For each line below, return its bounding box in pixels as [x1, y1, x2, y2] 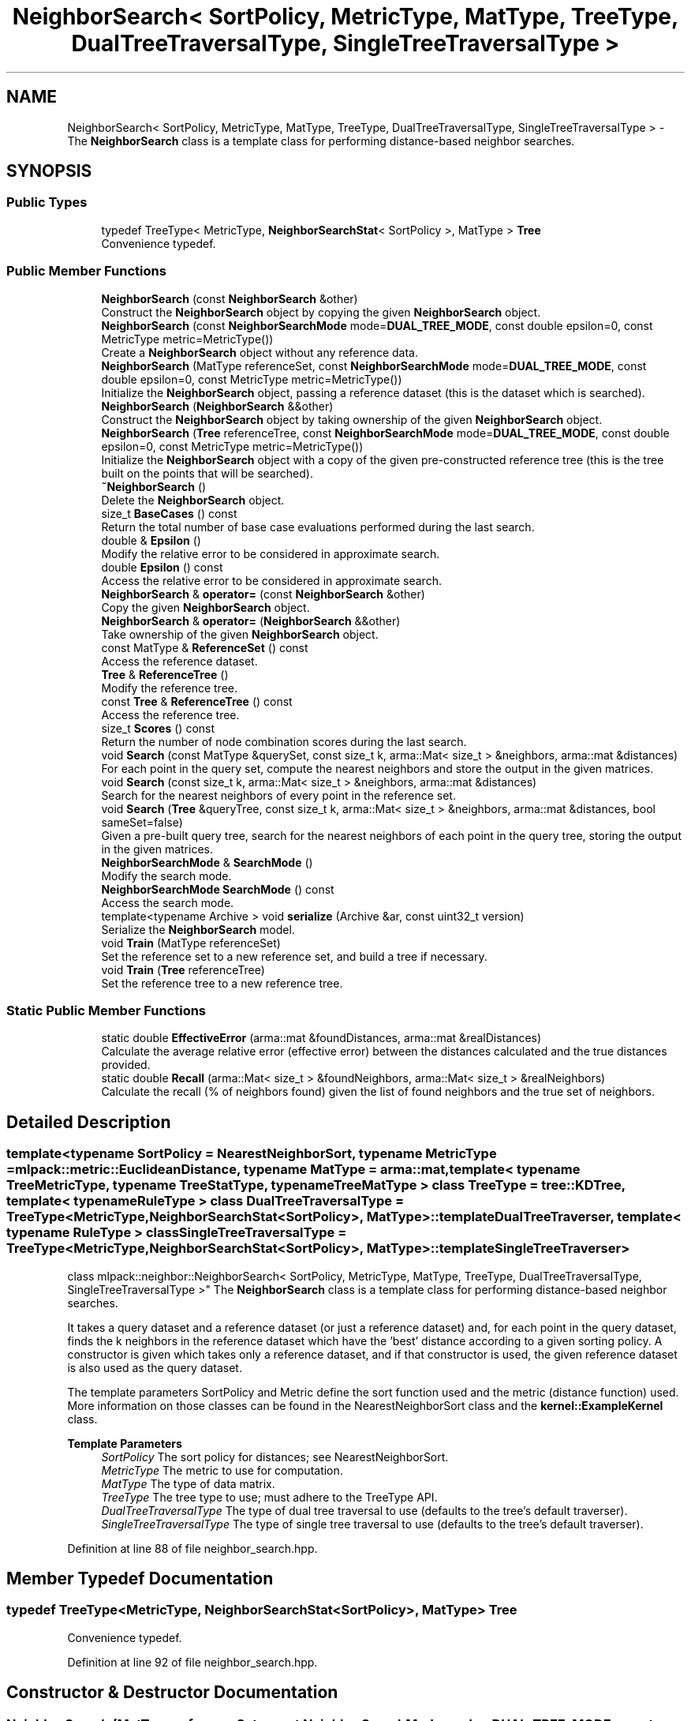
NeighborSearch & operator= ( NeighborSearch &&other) [101, 613, 401, 628]
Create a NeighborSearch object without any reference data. [101, 345, 419, 359]
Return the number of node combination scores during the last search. [101, 734, 467, 748]
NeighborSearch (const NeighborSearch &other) [101, 291, 358, 306]
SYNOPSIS [6, 161, 92, 182]
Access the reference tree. [101, 707, 240, 722]
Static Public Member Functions [6, 1002, 207, 1018]
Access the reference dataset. [101, 654, 258, 668]
